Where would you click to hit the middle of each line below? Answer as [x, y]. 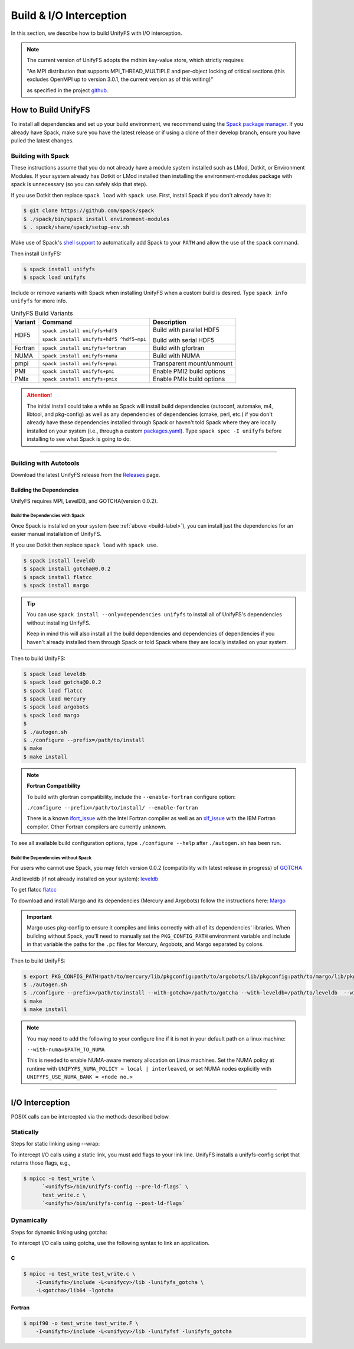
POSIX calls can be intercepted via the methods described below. [91, 1116]
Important [40, 917]
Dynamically [29, 1220]
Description [170, 322]
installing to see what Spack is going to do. [79, 439]
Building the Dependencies [45, 490]
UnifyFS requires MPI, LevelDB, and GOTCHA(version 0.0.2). [85, 501]
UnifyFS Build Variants [42, 313]
